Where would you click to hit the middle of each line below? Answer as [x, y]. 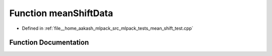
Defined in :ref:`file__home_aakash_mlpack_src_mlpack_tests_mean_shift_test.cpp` [108, 28]
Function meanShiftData [61, 13]
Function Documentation [49, 43]
